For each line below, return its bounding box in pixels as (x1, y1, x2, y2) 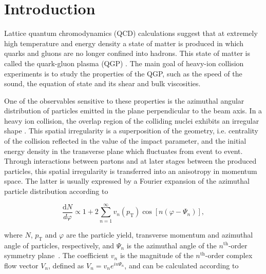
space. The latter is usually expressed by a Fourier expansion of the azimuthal (4, 175, 250, 186)
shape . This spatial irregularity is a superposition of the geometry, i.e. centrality (4, 125, 259, 136)
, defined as (48, 260, 84, 270)
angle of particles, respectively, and (4, 240, 115, 250)
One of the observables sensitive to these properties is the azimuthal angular (4, 95, 244, 106)
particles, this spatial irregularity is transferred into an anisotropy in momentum (4, 165, 257, 176)
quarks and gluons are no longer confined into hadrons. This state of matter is (4, 48, 251, 58)
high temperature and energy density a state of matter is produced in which (4, 37, 243, 48)
